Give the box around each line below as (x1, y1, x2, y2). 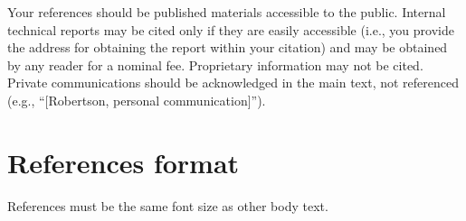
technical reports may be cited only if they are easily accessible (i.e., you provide (7, 20, 454, 39)
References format (7, 143, 240, 180)
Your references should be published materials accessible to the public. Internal (7, 3, 446, 21)
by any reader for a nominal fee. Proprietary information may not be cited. (7, 55, 423, 74)
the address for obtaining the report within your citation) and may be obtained (7, 38, 448, 57)
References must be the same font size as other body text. (7, 196, 328, 215)
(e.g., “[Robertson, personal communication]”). (7, 90, 266, 109)
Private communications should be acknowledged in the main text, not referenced (7, 73, 460, 92)
